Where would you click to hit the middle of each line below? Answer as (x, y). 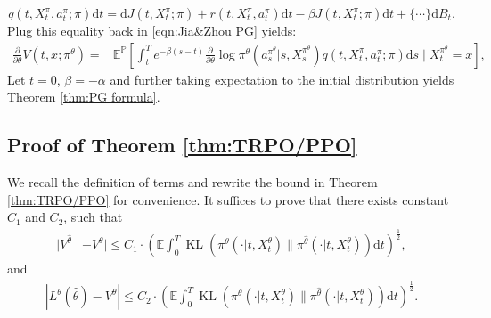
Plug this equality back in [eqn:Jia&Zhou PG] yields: (152, 30)
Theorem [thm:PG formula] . (84, 97)
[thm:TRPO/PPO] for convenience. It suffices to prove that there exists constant (228, 199)
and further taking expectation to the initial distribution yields (282, 79)
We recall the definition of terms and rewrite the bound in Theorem (192, 182)
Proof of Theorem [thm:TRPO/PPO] (182, 145)
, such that (93, 217)
